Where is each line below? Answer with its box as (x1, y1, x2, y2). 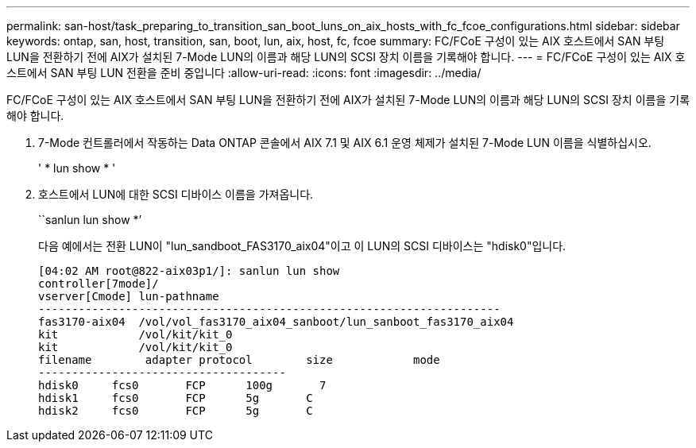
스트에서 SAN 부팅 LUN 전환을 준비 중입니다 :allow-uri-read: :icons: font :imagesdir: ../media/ (6, 66, 481, 79)
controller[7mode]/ (38, 277, 159, 290)
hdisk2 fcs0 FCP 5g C (38, 404, 313, 417)
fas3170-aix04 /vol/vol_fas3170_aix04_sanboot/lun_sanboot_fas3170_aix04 (38, 315, 514, 328)
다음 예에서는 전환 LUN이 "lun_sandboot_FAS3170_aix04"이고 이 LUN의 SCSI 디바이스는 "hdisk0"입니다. (38, 239, 566, 253)
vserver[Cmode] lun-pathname (38, 290, 219, 303)
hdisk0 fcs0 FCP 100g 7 (38, 379, 327, 392)
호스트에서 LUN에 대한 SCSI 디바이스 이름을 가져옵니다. (38, 187, 314, 201)
